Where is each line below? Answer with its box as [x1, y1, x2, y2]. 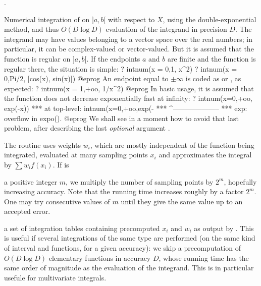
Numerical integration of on [4, 14, 90, 24]
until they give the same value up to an [121, 196, 243, 206]
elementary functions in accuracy [48, 252, 151, 263]
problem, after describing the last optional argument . [4, 123, 170, 133]
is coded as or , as [185, 73, 241, 84]
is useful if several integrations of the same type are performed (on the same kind [4, 233, 255, 243]
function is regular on [4, 53, 71, 64]
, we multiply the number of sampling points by [66, 176, 214, 187]
